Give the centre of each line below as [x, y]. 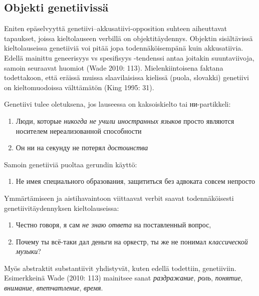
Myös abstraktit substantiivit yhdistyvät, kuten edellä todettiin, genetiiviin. [120, 268]
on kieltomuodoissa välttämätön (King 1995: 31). [79, 87]
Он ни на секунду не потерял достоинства [82, 147]
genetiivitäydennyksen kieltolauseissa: [62, 208]
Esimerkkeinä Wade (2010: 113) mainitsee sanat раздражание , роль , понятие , [123, 278]
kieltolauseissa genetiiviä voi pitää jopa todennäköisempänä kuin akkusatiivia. [124, 48]
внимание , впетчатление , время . [54, 288]
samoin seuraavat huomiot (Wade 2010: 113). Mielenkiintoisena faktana [114, 67]
